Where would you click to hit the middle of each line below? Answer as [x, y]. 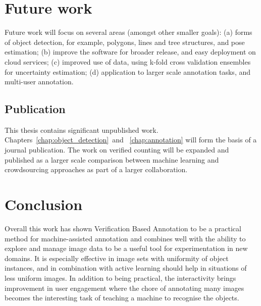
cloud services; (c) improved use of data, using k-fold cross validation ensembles [128, 61]
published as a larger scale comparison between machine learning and [112, 159]
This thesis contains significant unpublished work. [82, 130]
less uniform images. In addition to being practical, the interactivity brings [120, 277]
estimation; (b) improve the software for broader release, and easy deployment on [130, 52]
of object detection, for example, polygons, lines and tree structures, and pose [125, 42]
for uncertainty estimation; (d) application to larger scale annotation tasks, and [128, 71]
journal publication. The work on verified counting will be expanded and [117, 150]
